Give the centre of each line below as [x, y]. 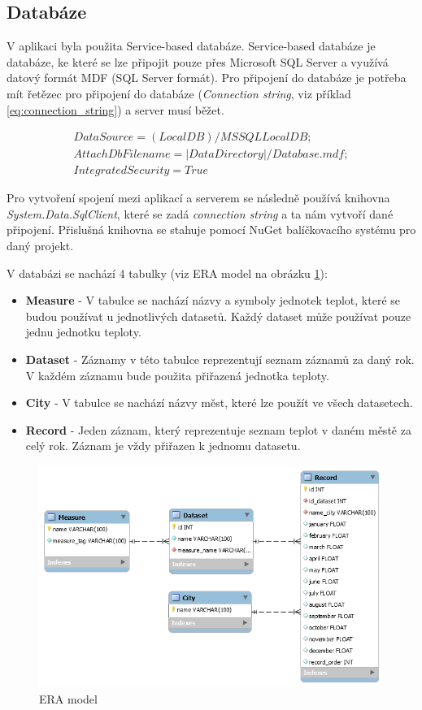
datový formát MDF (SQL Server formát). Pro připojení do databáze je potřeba [207, 78]
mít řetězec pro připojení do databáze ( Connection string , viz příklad [179, 93]
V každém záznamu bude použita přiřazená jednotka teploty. [177, 375]
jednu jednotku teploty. [83, 332]
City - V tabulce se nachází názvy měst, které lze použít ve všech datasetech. [219, 403]
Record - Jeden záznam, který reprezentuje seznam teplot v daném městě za [218, 429]
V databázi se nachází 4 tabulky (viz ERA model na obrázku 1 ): [167, 273]
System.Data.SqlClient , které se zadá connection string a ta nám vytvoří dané [200, 213]
